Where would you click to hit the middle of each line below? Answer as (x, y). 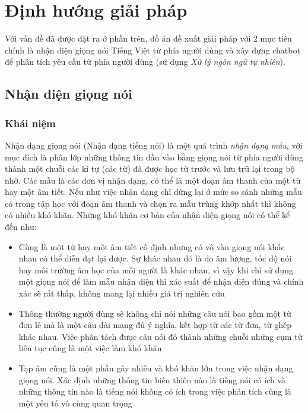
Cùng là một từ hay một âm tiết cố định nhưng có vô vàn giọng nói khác (152, 246)
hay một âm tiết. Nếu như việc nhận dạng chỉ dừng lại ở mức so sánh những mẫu (153, 192)
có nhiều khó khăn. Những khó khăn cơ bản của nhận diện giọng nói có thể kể (147, 215)
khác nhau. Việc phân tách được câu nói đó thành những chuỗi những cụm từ (161, 336)
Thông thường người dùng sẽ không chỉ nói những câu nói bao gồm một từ (155, 313)
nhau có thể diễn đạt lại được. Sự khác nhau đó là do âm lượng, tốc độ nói (155, 258)
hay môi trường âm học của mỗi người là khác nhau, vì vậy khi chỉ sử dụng (156, 269)
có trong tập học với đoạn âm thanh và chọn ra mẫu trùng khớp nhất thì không (150, 203)
